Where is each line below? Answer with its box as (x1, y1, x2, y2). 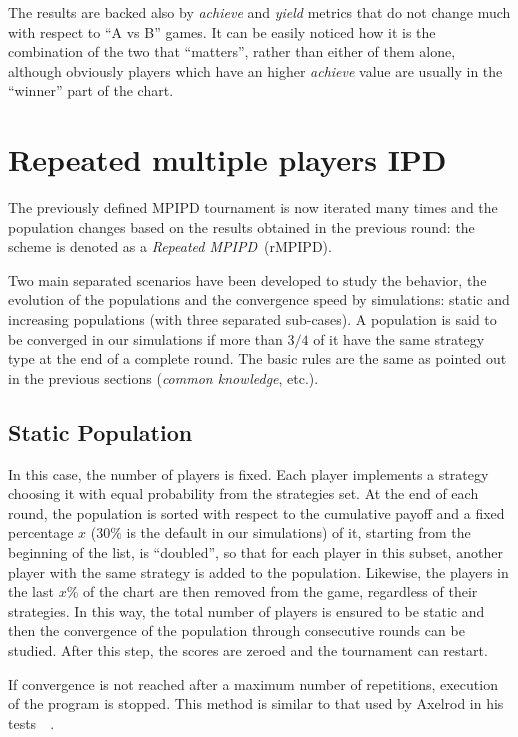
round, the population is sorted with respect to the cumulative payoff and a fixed (8, 502, 505, 523)
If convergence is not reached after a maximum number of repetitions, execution (8, 673, 498, 694)
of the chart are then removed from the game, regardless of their (82, 581, 478, 602)
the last (8, 581, 54, 602)
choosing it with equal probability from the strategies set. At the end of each (8, 483, 479, 504)
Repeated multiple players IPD (8, 139, 447, 180)
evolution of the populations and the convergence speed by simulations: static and (8, 289, 510, 310)
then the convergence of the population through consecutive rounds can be (8, 620, 465, 641)
